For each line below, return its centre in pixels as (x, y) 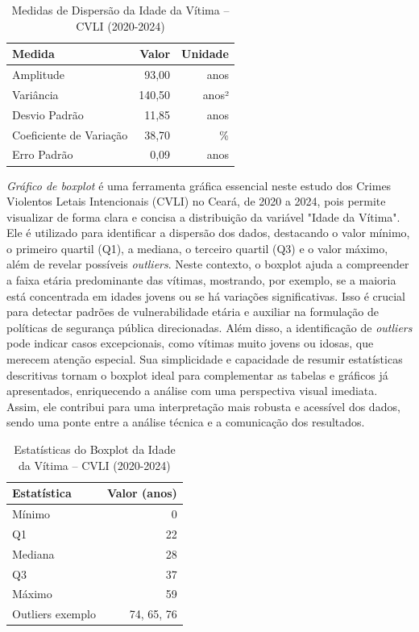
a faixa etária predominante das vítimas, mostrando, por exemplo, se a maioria (201, 280)
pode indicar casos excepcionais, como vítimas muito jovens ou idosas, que (190, 343)
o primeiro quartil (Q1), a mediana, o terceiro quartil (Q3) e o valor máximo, (197, 248)
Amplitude (38, 75)
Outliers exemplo (54, 614)
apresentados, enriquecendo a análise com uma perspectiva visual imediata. (192, 391)
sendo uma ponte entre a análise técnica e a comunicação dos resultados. (186, 422)
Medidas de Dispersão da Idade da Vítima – (120, 10)
